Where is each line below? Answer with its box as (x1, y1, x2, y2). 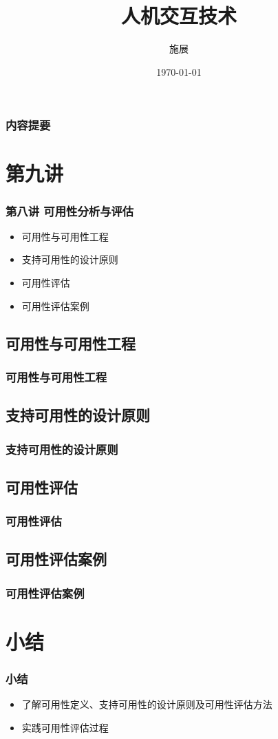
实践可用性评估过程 (21, 720, 109, 734)
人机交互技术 (120, 1, 237, 30)
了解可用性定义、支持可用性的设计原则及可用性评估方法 (21, 697, 272, 711)
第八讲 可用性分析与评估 (6, 202, 134, 219)
